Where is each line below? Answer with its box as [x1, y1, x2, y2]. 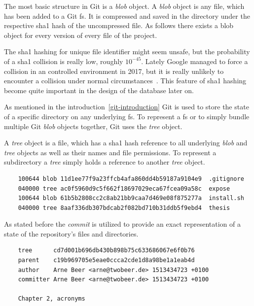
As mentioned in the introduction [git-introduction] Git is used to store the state [4, 102, 249, 112]
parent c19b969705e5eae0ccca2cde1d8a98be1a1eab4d [18, 257, 195, 264]
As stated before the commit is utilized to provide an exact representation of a [4, 219, 241, 229]
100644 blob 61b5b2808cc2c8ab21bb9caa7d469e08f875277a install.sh [18, 195, 244, 202]
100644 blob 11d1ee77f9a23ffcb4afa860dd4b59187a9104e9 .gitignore [18, 175, 244, 182]
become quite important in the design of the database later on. [4, 85, 194, 95]
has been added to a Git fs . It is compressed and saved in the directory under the [4, 10, 250, 21]
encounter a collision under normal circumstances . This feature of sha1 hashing [4, 75, 247, 86]
